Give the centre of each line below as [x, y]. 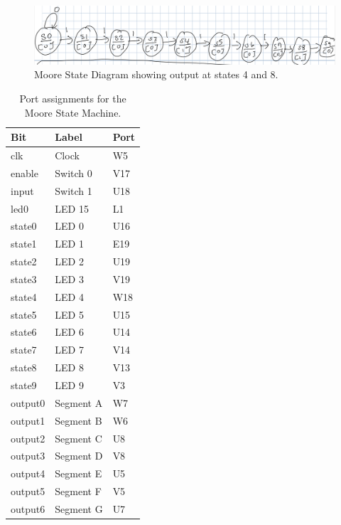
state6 [24, 332]
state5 [24, 314]
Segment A [79, 402]
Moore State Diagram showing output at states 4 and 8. [156, 74]
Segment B [79, 420]
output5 [28, 491]
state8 [24, 367]
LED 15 [72, 208]
